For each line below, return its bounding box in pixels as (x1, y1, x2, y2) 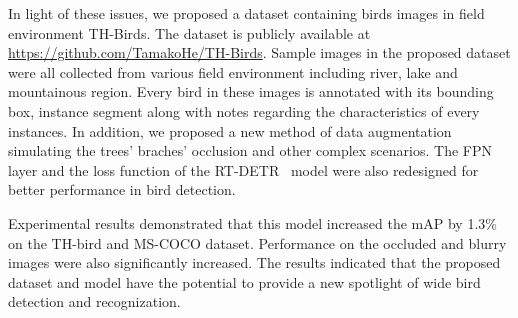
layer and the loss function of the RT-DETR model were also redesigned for (8, 159, 479, 180)
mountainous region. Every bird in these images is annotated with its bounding (8, 81, 494, 102)
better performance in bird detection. (8, 179, 236, 200)
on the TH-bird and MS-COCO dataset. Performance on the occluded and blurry (8, 232, 507, 253)
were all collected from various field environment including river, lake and (8, 61, 458, 82)
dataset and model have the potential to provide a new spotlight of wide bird (8, 271, 481, 292)
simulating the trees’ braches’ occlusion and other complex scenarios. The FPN (8, 140, 492, 161)
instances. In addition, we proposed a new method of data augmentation (8, 120, 452, 141)
